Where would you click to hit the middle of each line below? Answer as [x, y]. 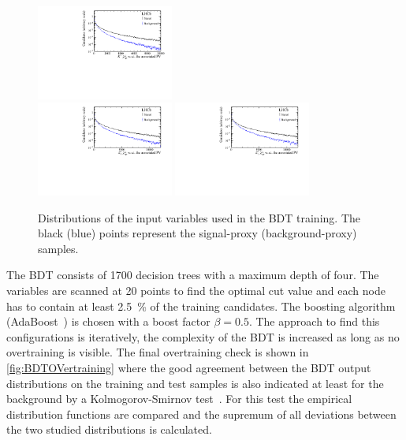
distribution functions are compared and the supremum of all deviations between [201, 414]
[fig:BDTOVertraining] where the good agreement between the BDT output [189, 367]
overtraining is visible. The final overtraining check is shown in [158, 352]
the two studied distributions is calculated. [109, 429]
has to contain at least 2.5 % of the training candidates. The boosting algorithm [201, 306]
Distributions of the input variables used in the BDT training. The [199, 217]
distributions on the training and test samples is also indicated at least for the [195, 383]
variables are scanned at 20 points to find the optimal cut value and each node [196, 290]
